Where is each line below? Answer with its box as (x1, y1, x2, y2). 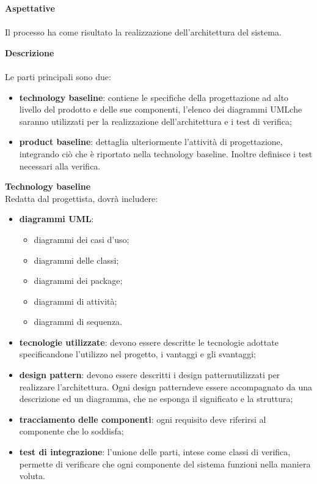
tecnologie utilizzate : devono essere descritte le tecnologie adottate (19, 335, 279, 348)
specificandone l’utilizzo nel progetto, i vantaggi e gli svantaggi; (19, 348, 256, 360)
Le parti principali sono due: (5, 70, 111, 83)
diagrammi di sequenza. (34, 315, 122, 328)
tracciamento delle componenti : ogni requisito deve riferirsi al (19, 412, 266, 425)
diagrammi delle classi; (34, 253, 119, 266)
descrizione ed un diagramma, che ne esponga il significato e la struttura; (19, 392, 293, 405)
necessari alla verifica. (19, 159, 101, 172)
